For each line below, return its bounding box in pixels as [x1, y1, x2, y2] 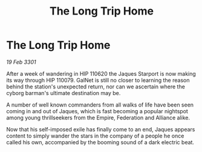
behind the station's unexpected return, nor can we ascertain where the [6, 83, 186, 90]
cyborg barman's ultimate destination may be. [6, 89, 121, 96]
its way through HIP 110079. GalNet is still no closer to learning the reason [6, 76, 190, 84]
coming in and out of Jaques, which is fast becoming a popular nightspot [6, 107, 189, 114]
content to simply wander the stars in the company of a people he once [6, 132, 184, 139]
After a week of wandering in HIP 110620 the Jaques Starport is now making [6, 70, 197, 77]
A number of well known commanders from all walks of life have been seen [6, 101, 194, 108]
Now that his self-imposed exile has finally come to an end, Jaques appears [6, 125, 195, 133]
